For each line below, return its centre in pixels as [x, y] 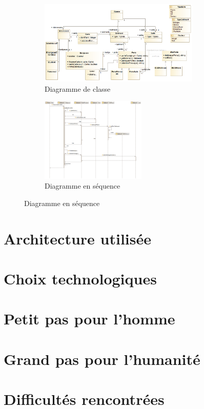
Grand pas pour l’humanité [102, 359]
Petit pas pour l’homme [89, 319]
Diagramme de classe [78, 88]
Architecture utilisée [78, 238]
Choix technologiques [80, 278]
